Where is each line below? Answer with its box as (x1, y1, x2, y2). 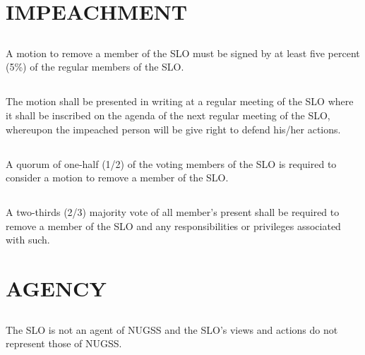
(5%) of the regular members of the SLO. (6, 59, 184, 74)
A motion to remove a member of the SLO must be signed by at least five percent (6, 45, 360, 60)
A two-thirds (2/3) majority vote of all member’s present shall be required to (6, 205, 340, 219)
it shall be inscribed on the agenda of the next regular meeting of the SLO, (6, 107, 330, 122)
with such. (6, 232, 50, 247)
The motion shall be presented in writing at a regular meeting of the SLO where (6, 94, 354, 109)
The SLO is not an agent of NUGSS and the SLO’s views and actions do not (6, 322, 338, 337)
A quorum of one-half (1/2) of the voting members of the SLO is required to (6, 156, 337, 171)
